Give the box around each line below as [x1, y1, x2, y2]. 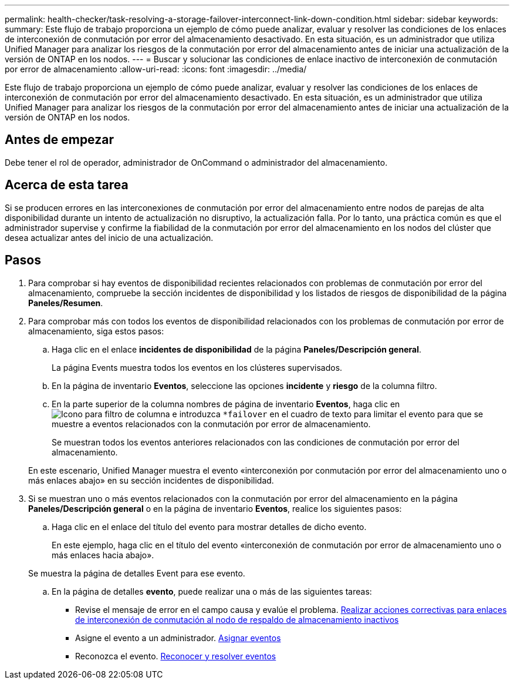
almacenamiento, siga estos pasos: [28, 326, 164, 336]
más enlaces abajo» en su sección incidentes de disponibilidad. [28, 475, 274, 485]
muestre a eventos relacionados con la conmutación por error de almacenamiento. [52, 418, 371, 429]
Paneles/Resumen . [28, 297, 103, 308]
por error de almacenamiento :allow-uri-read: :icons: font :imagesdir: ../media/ [5, 64, 307, 74]
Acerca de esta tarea [5, 177, 128, 193]
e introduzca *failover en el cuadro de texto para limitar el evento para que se [172, 408, 483, 419]
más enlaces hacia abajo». [52, 549, 154, 560]
